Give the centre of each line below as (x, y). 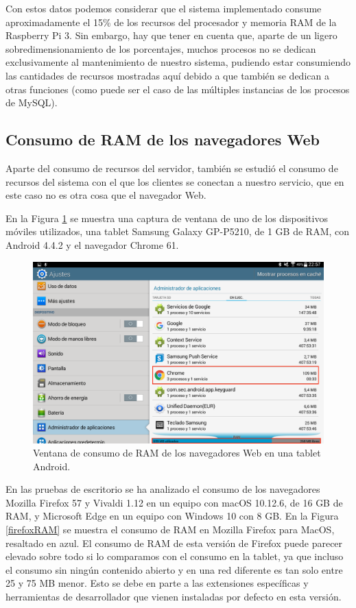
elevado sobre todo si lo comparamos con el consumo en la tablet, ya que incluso (175, 556)
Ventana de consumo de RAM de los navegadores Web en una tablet (177, 453)
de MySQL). (32, 102)
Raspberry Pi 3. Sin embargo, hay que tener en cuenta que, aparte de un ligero (171, 35)
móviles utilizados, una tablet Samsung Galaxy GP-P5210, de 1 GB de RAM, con (178, 231)
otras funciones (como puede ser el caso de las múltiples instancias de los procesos (178, 89)
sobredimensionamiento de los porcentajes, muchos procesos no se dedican (161, 48)
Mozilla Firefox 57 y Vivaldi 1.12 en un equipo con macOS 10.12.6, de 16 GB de (174, 502)
